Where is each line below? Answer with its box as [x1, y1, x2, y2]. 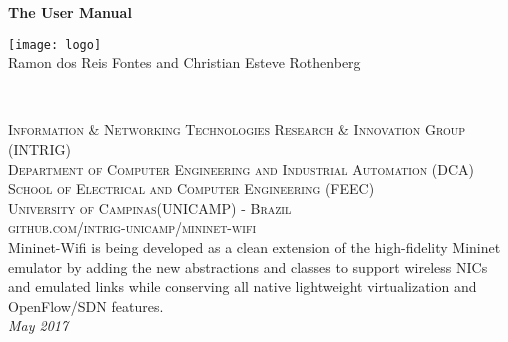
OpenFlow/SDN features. [8, 295, 164, 316]
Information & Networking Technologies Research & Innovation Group [8, 119, 466, 140]
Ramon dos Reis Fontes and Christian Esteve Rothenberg [8, 52, 361, 73]
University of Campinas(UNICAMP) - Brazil [8, 197, 292, 218]
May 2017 [8, 315, 69, 336]
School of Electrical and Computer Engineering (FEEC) [8, 178, 375, 199]
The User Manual [8, 2, 132, 22]
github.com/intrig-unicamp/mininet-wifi [8, 217, 257, 238]
